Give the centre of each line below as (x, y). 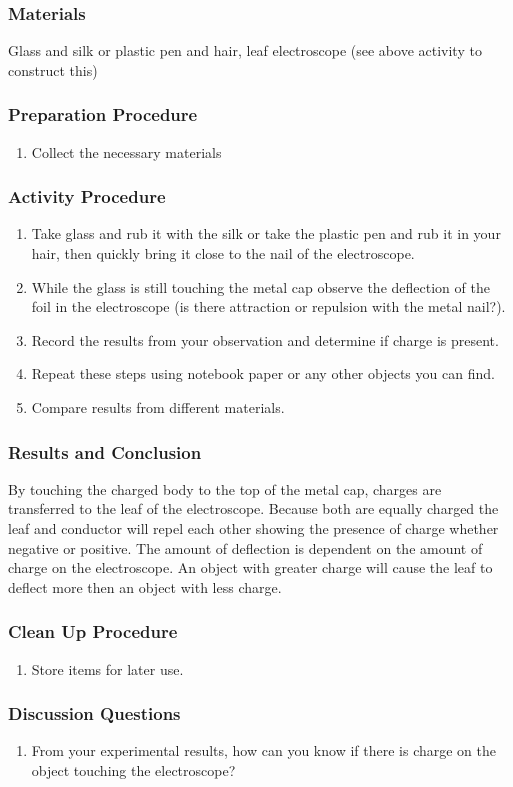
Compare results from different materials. (158, 407)
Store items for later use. (107, 668)
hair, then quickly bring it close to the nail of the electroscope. (223, 253)
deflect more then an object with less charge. (145, 586)
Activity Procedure (87, 196)
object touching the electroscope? (133, 770)
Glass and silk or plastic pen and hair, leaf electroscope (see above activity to (245, 50)
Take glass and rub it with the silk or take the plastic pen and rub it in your (266, 233)
